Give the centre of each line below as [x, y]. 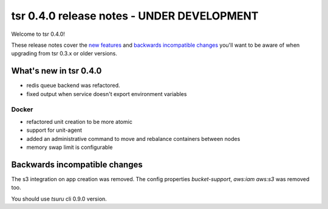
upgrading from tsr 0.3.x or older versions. [64, 53]
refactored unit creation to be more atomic [80, 122]
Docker [22, 109]
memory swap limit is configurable [70, 147]
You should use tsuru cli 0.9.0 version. [59, 199]
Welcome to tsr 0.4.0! [38, 34]
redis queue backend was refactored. [73, 86]
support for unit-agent [54, 130]
